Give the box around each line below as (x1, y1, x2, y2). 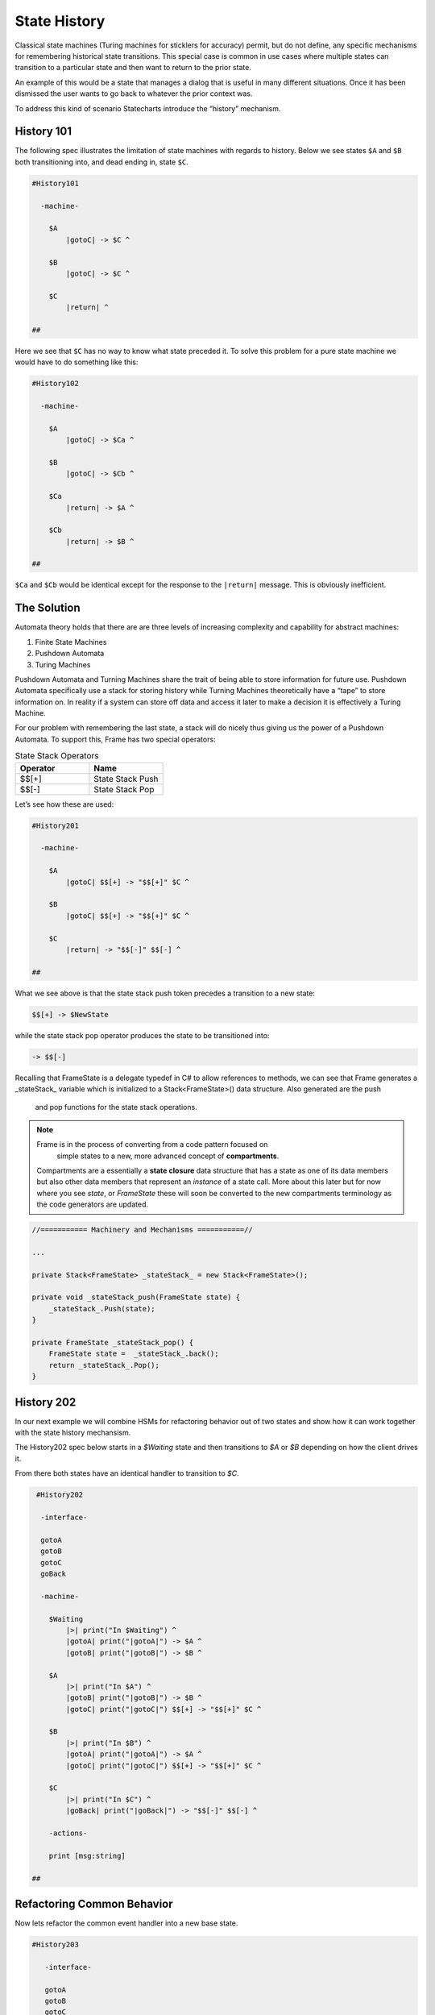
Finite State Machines (35, 637, 107, 646)
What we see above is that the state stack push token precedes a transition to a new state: (14, 988, 316, 998)
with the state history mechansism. (14, 1427, 131, 1438)
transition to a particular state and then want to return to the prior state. (14, 63, 251, 73)
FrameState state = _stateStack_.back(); (48, 1349, 219, 1358)
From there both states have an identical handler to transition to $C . (14, 1469, 239, 1478)
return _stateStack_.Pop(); (48, 1361, 160, 1369)
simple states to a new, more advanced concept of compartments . (56, 1151, 280, 1161)
